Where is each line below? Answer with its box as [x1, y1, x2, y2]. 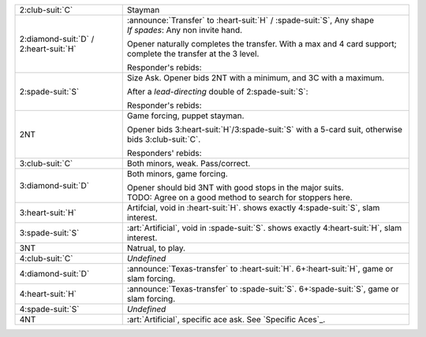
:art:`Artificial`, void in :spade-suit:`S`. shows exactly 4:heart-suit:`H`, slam [126, 223, 402, 233]
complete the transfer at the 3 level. [126, 48, 260, 59]
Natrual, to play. [126, 243, 185, 254]
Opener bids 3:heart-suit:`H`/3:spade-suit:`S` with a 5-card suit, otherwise [126, 124, 402, 135]
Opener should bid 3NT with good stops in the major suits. [126, 182, 344, 193]
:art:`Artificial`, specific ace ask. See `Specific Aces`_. [126, 314, 326, 324]
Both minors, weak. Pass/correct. [126, 158, 251, 168]
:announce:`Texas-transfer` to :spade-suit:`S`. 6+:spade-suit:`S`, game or [126, 283, 399, 294]
